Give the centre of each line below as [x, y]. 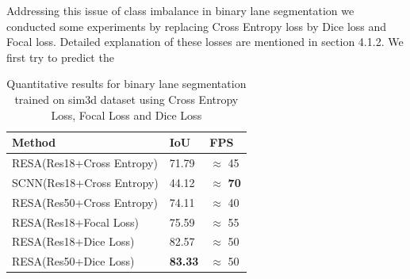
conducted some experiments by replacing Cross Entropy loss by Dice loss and [197, 26]
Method [34, 142]
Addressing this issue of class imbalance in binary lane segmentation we [180, 10]
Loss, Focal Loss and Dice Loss [126, 115]
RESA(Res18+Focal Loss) [75, 222]
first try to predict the [60, 57]
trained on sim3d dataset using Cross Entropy [126, 99]
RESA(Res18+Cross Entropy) [85, 162]
